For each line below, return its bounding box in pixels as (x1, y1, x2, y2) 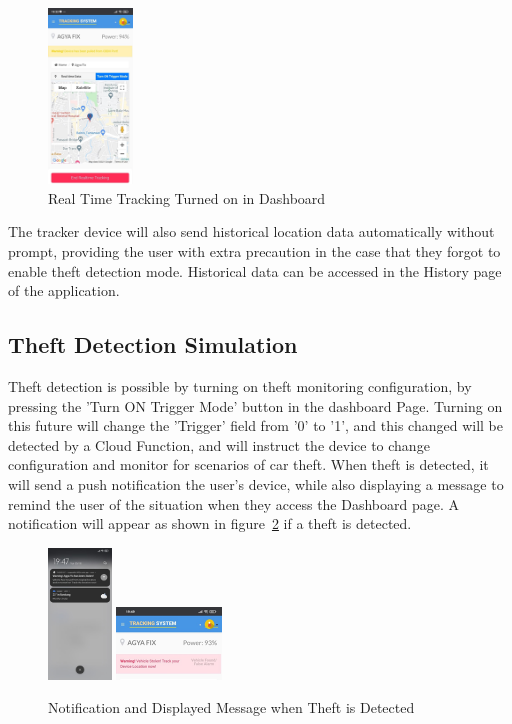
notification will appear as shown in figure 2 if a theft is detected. (8, 513, 412, 534)
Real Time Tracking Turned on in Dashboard (48, 187, 326, 208)
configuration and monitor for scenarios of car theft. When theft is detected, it (8, 454, 489, 475)
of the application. (8, 280, 120, 301)
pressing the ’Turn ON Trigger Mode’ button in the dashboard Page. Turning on (8, 395, 503, 416)
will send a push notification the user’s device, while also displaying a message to (8, 473, 504, 494)
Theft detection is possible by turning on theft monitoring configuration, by (8, 375, 472, 396)
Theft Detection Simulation (8, 329, 298, 360)
